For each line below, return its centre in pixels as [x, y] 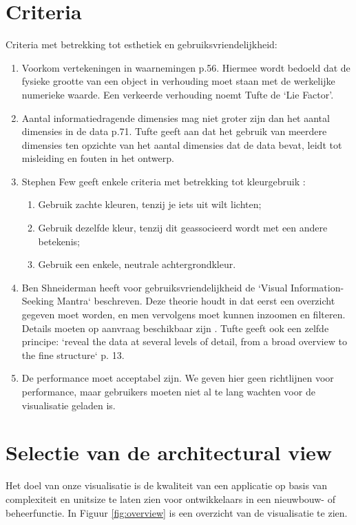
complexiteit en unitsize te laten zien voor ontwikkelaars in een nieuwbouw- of [170, 498]
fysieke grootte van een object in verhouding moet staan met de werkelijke [178, 81]
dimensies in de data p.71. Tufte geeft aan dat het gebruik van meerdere [174, 131]
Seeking [38, 301]
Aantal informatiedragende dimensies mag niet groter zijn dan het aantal [176, 117]
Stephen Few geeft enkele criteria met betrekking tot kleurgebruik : [164, 181]
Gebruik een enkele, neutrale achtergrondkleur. [137, 264]
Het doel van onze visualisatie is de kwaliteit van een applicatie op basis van [167, 485]
